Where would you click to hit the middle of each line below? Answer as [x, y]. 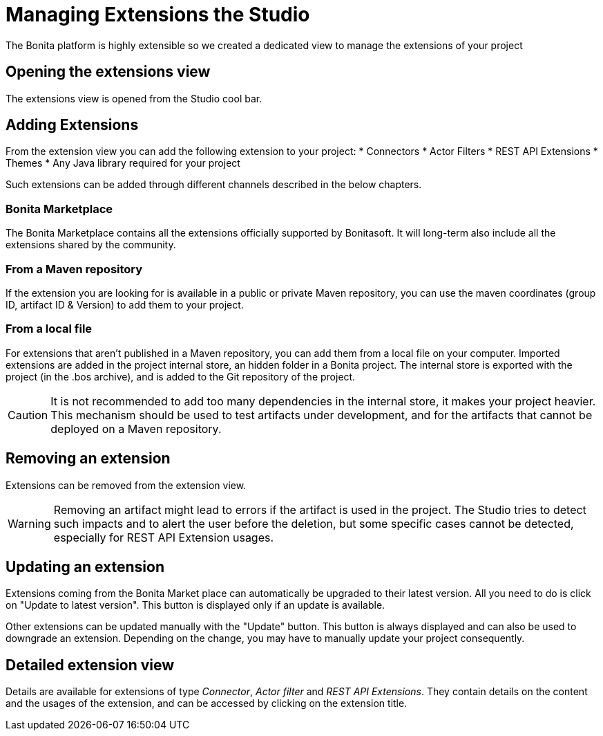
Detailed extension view [90, 665]
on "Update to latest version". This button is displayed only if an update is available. [195, 605]
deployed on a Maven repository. [136, 429]
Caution [28, 415]
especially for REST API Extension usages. [164, 537]
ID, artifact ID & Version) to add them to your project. [125, 304]
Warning [29, 523]
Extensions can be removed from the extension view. [126, 485]
